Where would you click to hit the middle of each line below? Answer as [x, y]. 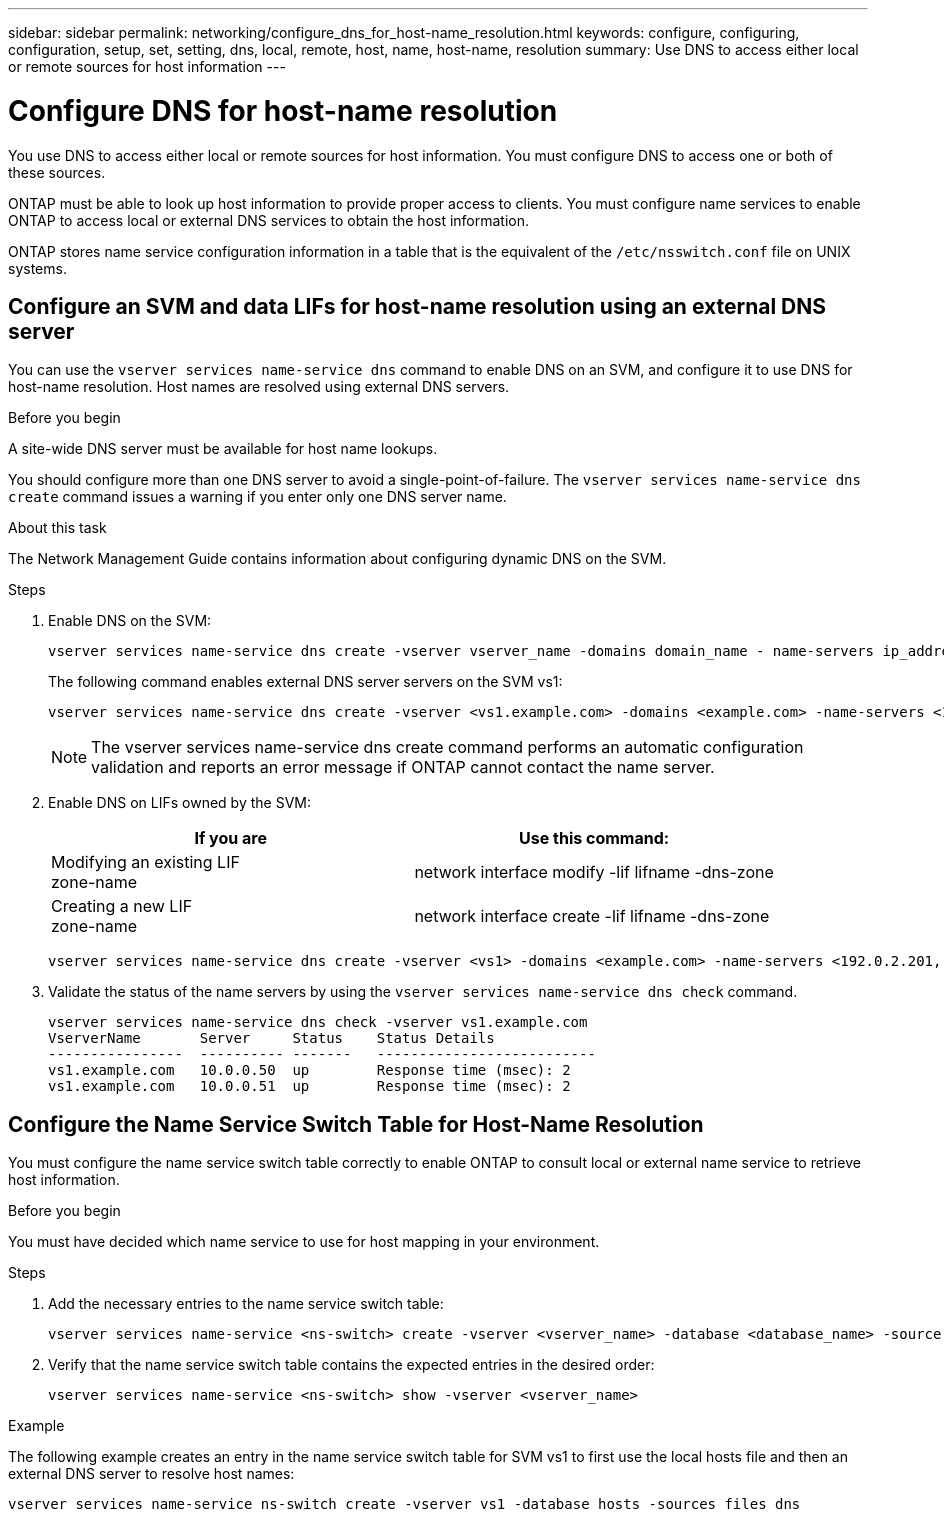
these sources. [57, 172]
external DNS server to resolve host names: [151, 1474]
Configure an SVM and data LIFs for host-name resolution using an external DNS [417, 306]
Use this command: [594, 838]
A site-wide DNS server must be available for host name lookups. [223, 449]
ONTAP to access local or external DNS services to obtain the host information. [269, 220]
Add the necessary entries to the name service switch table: [246, 1304]
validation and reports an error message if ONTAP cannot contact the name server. [403, 767]
